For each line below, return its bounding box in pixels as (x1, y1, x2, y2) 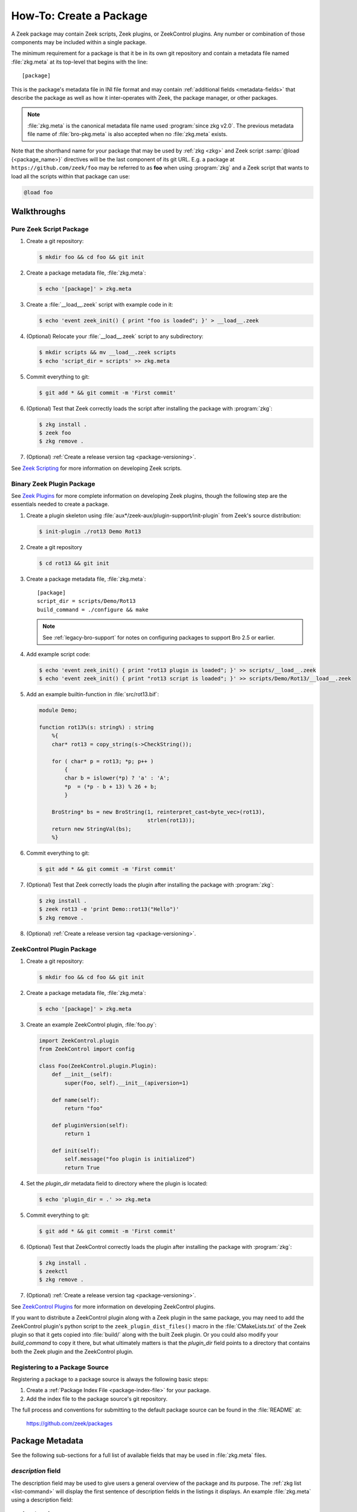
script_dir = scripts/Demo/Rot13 (37, 598, 136, 605)
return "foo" (64, 1105, 103, 1112)
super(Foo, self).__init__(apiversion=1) (64, 1080, 189, 1086)
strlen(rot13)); (147, 817, 196, 824)
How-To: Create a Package (11, 9, 148, 22)
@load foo (24, 189, 53, 196)
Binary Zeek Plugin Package (11, 480, 95, 488)
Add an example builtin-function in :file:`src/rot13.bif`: (26, 691, 159, 698)
